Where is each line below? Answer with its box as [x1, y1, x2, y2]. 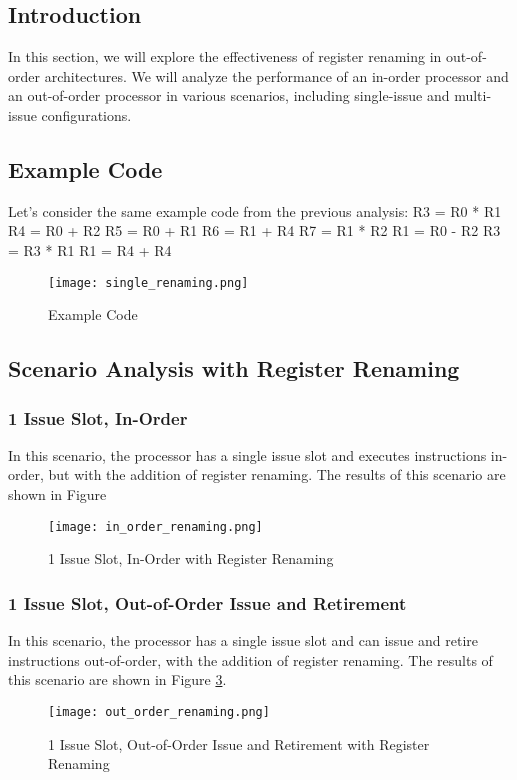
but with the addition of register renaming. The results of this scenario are [48, 464, 506, 485]
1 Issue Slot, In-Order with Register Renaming [48, 548, 334, 569]
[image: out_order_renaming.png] [48, 704, 270, 719]
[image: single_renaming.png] [48, 275, 249, 290]
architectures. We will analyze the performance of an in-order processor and [44, 65, 509, 86]
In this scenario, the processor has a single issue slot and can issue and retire [8, 630, 478, 651]
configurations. [41, 104, 132, 125]
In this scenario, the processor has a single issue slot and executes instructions [8, 444, 487, 465]
